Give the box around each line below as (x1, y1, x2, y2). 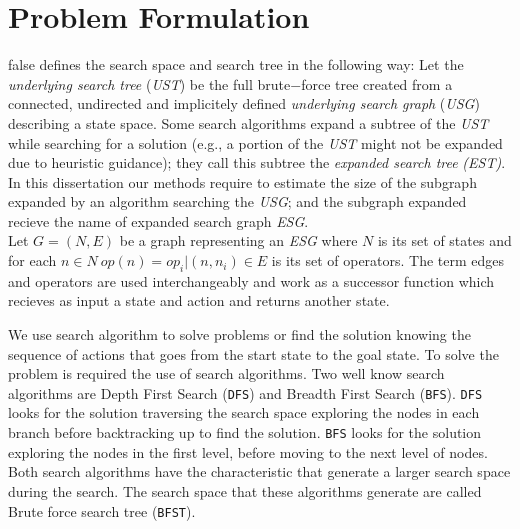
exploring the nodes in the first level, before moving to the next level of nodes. (8, 441, 488, 462)
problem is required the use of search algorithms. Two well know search (8, 363, 445, 384)
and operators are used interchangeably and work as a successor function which (8, 270, 495, 291)
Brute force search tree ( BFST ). (8, 500, 196, 521)
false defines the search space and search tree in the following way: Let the (8, 54, 464, 75)
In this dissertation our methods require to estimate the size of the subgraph (8, 171, 477, 192)
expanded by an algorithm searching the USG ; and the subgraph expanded (8, 191, 467, 212)
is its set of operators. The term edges (271, 250, 505, 271)
